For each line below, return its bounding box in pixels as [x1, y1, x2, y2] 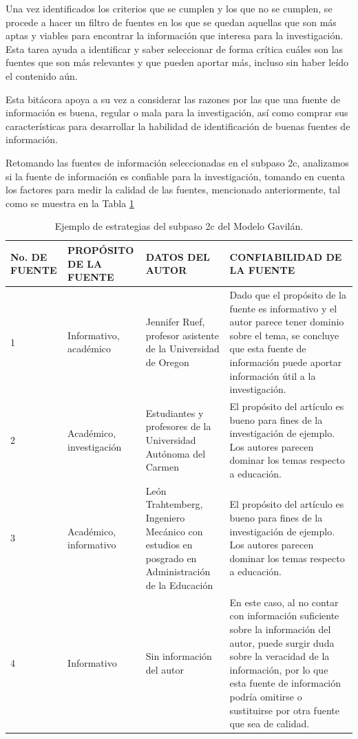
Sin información [145, 649, 212, 663]
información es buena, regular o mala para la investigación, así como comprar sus [6, 105, 348, 120]
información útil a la [229, 368, 316, 383]
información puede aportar [229, 354, 342, 369]
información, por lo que [229, 662, 328, 676]
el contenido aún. [6, 68, 78, 83]
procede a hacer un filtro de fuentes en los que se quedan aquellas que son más [6, 14, 337, 29]
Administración [145, 564, 211, 579]
